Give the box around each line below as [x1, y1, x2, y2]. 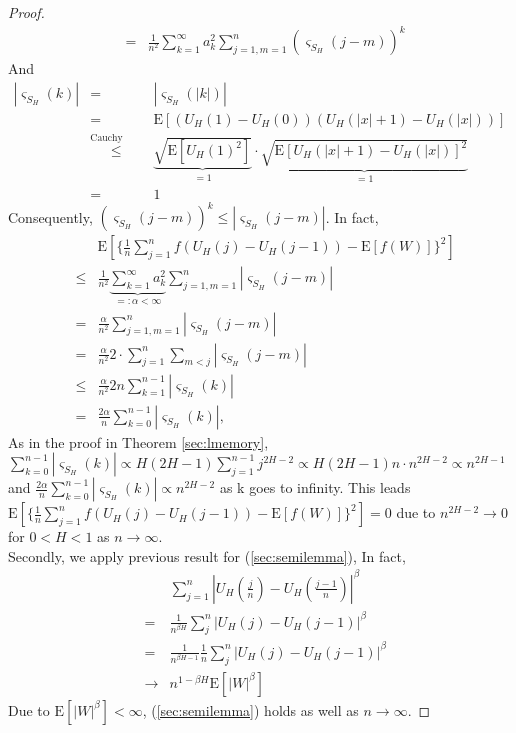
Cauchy [90, 133, 123, 144]
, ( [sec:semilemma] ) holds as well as [142, 699, 359, 720]
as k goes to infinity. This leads [219, 477, 411, 498]
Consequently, [8, 206, 93, 227]
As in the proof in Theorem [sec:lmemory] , [8, 431, 269, 452]
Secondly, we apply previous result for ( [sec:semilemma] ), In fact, [8, 545, 406, 566]
